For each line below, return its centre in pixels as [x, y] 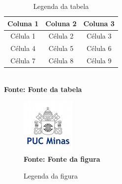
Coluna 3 [99, 23]
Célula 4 [23, 48]
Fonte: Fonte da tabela [43, 89]
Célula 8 [61, 61]
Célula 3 [99, 36]
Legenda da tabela [61, 6]
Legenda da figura [51, 175]
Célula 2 [61, 36]
